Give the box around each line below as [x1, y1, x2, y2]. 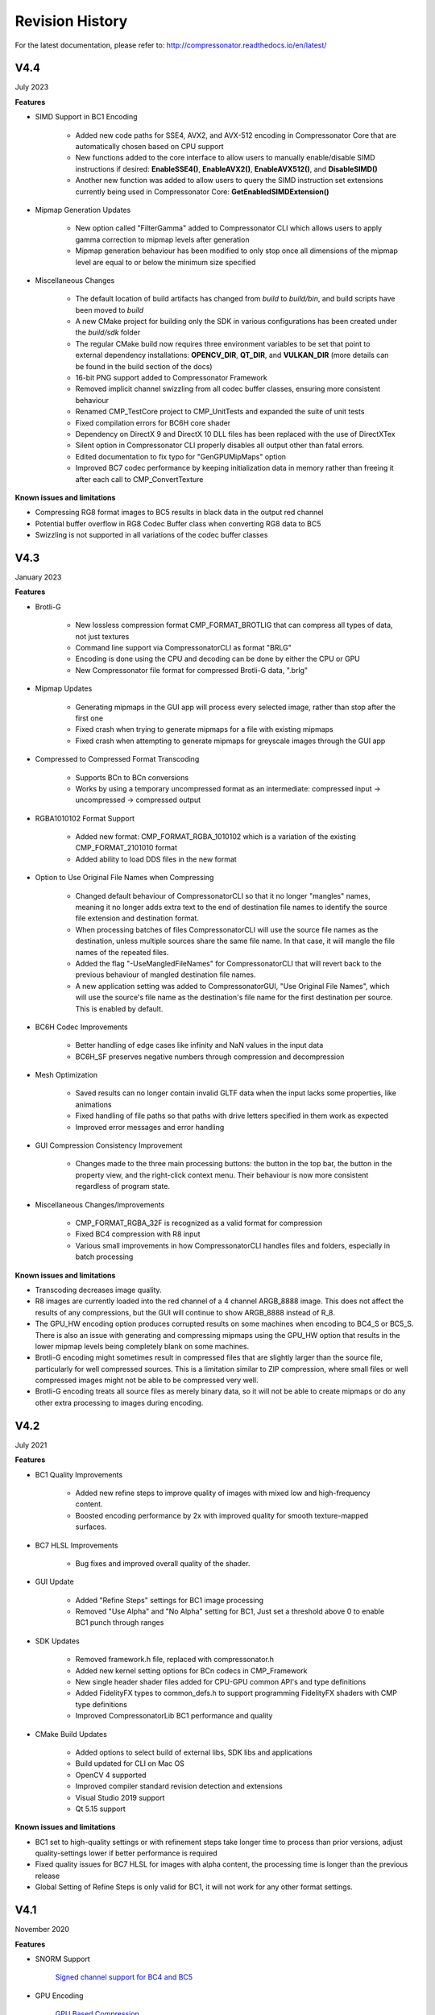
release [35, 1871, 60, 1880]
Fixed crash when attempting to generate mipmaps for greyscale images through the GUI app [75, 736, 386, 746]
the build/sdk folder [75, 327, 141, 338]
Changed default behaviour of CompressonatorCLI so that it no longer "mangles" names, [75, 891, 371, 900]
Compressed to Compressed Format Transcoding [35, 754, 200, 764]
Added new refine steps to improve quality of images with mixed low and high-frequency [75, 1488, 371, 1498]
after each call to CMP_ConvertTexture [75, 474, 204, 484]
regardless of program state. [75, 1182, 171, 1191]
